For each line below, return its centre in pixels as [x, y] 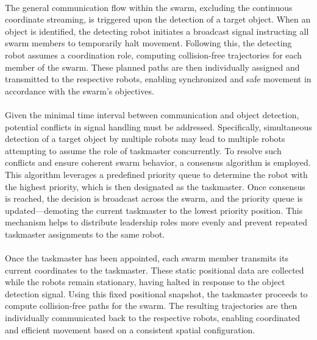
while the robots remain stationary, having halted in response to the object [145, 282]
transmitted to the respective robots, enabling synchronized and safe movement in [158, 79]
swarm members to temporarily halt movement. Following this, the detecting [148, 43]
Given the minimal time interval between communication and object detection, [152, 114]
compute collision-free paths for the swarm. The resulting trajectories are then [151, 306]
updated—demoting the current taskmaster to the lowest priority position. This [154, 210]
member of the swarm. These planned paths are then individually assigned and [152, 67]
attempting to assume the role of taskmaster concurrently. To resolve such [143, 150]
